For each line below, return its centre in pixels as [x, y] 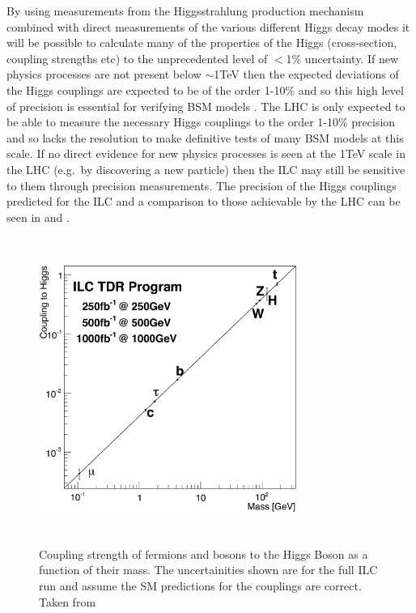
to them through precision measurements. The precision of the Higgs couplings [202, 185]
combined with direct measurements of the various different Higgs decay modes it [208, 26]
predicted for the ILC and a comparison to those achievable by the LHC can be [204, 201]
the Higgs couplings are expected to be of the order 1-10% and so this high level [205, 89]
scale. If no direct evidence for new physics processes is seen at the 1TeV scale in [206, 153]
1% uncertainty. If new [342, 58]
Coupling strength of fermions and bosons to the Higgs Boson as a [204, 553]
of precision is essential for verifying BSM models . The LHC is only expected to [206, 106]
